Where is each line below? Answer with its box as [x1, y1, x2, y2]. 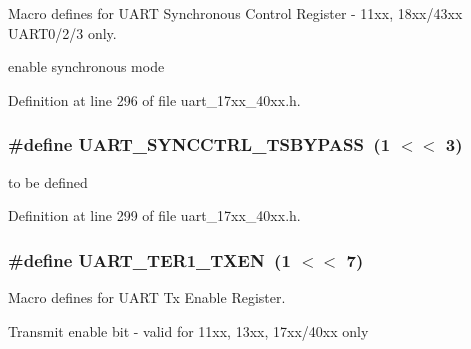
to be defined [8, 171, 88, 192]
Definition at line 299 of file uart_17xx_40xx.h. [8, 205, 301, 226]
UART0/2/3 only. [8, 22, 117, 43]
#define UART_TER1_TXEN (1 [8, 247, 291, 272]
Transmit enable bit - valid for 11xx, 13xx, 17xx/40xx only [8, 320, 369, 341]
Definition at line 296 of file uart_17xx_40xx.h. [8, 89, 301, 110]
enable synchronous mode [8, 56, 165, 77]
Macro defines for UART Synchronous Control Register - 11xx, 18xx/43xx [8, 3, 463, 23]
